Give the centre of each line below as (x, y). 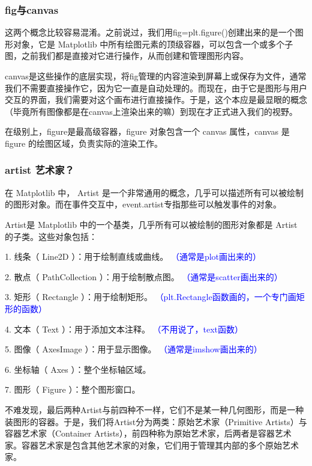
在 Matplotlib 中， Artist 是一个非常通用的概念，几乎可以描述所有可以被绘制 (154, 192)
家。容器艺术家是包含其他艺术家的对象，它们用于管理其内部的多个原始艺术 (152, 445)
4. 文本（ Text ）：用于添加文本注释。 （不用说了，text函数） (124, 329)
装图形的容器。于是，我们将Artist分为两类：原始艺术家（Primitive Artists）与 (156, 421)
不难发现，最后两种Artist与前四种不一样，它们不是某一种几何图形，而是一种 (154, 409)
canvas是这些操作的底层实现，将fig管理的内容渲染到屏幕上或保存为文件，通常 (156, 76)
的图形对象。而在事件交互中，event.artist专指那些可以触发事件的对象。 (143, 204)
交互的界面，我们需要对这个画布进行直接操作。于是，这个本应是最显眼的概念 (156, 100)
